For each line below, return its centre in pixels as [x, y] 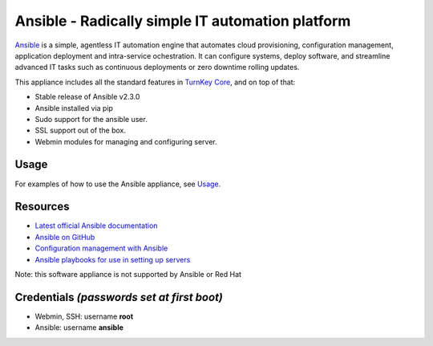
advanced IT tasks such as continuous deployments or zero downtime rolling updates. [157, 67]
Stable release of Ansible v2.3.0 [87, 97]
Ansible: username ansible [79, 328]
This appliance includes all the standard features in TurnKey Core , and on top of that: [155, 82]
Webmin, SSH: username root [84, 316]
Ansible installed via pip [74, 108]
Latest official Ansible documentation [96, 226]
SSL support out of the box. [81, 130]
